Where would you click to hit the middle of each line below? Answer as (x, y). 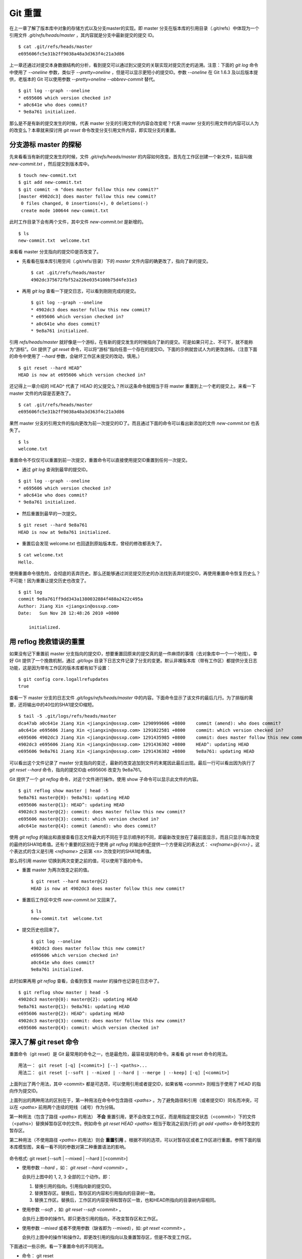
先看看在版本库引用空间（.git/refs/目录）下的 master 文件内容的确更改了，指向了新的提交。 (117, 261)
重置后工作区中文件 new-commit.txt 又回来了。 (70, 900)
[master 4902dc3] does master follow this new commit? (87, 197)
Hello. (26, 562)
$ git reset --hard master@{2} (69, 882)
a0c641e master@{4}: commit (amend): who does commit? (87, 826)
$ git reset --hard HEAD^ (50, 368)
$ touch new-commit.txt (48, 175)
